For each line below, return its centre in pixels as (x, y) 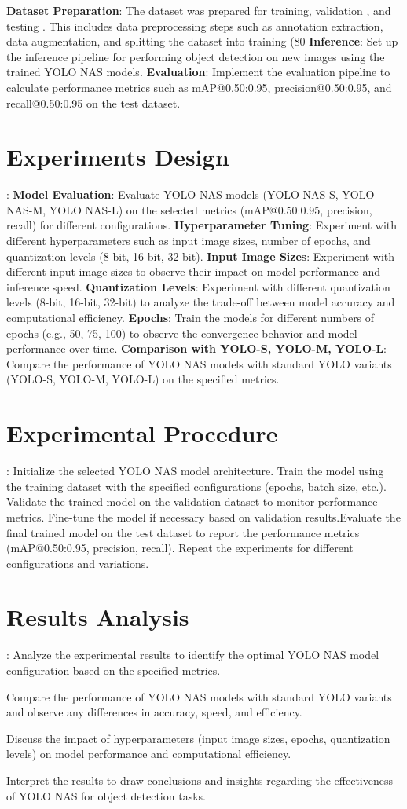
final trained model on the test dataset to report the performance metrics (183, 532)
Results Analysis (98, 617)
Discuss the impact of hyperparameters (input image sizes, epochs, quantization (198, 738)
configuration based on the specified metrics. (114, 670)
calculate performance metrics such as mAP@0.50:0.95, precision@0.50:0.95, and (199, 87)
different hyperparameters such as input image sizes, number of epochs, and (189, 241)
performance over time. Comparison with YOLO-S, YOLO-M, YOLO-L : (196, 348)
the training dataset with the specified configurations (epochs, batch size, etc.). (196, 486)
